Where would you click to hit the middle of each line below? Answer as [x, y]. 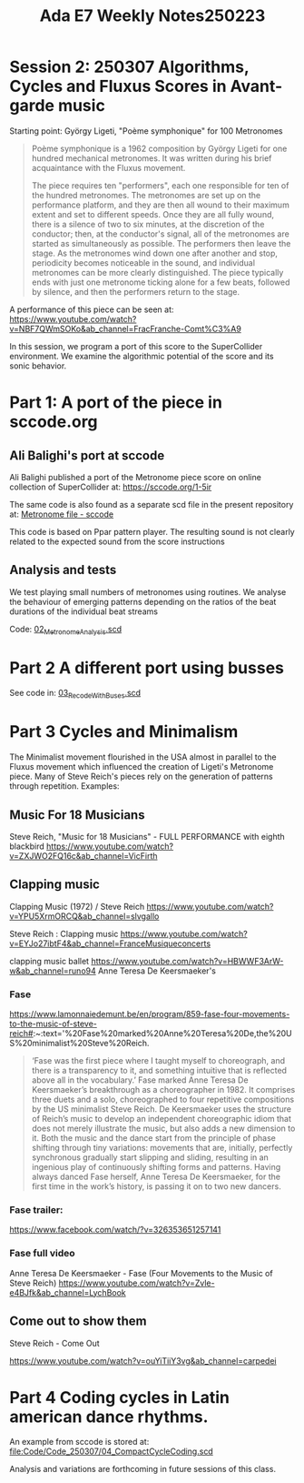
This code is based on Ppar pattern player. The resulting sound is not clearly [152, 531]
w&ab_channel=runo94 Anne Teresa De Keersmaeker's [113, 971]
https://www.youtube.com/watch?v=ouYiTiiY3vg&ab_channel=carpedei [143, 1360]
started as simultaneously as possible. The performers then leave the [161, 243]
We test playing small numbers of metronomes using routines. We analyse [148, 591]
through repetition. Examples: [64, 786]
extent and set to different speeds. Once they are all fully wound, [153, 214]
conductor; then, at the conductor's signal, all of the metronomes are [161, 234]
